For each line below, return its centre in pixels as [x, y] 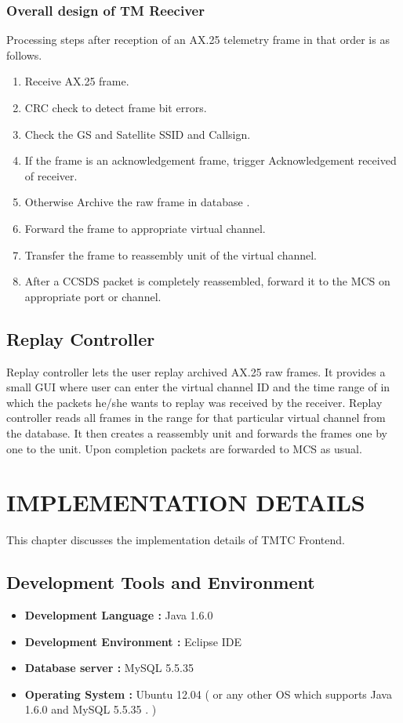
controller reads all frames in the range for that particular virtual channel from [196, 418]
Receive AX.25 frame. [77, 81]
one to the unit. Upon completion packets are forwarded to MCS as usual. [184, 448]
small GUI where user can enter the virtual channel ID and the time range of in [198, 387]
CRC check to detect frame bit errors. [116, 107]
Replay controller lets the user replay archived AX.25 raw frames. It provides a [196, 371]
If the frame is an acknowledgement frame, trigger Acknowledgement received [211, 160]
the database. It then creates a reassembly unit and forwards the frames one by [197, 432]
